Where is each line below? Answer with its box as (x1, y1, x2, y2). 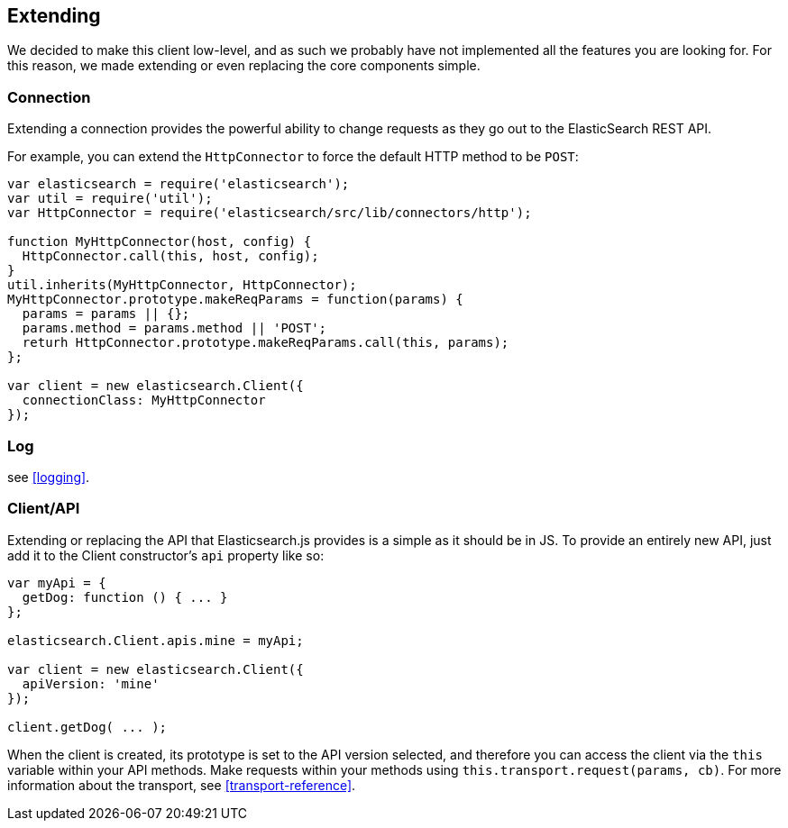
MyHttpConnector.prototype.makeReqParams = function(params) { (7, 292, 463, 307)
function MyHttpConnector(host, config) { (7, 234, 312, 250)
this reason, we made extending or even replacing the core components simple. (7, 58, 481, 74)
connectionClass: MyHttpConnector (22, 393, 266, 408)
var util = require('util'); (7, 191, 213, 206)
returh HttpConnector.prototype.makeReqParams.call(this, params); (22, 335, 509, 350)
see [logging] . (7, 469, 90, 485)
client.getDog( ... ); (7, 719, 168, 734)
